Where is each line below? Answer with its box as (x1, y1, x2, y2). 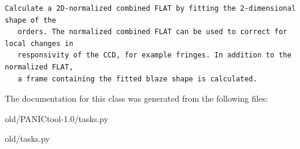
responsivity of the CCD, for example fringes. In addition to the (17, 51, 292, 60)
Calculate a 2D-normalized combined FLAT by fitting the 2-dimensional (5, 4, 296, 13)
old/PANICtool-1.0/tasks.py (5, 112, 109, 124)
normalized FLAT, (5, 62, 74, 71)
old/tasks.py (5, 132, 50, 145)
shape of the (5, 16, 56, 25)
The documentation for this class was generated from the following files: (5, 92, 268, 105)
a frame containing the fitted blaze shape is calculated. (17, 74, 258, 83)
